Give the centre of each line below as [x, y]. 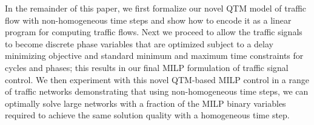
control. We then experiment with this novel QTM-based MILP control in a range [157, 79]
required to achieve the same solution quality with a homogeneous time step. [147, 115]
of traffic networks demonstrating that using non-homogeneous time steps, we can [157, 91]
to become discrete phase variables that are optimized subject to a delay [139, 43]
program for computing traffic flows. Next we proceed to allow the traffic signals [154, 32]
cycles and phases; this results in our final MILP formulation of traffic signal [147, 67]
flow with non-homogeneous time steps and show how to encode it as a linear [148, 20]
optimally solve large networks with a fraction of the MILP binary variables [145, 103]
